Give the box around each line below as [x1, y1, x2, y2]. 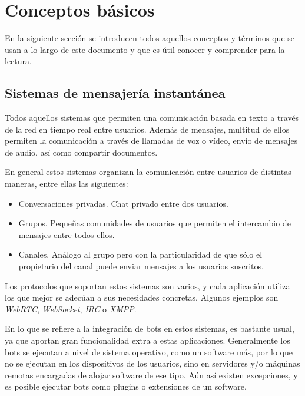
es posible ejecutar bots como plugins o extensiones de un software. [5, 380, 247, 392]
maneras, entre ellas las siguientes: [5, 177, 128, 190]
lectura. [5, 55, 32, 67]
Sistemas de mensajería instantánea [5, 84, 226, 102]
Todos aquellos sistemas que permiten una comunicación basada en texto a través [5, 111, 299, 124]
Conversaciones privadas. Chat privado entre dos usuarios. [18, 197, 228, 209]
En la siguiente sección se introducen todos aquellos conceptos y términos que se [5, 32, 294, 44]
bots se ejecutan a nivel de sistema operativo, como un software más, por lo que [5, 345, 293, 358]
